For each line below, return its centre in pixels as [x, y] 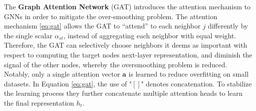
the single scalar [28, 35]
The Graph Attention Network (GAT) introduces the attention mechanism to [127, 6]
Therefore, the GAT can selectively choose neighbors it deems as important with [126, 45]
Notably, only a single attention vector [62, 74]
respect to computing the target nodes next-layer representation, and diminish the [128, 54]
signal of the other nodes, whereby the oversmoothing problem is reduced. [116, 64]
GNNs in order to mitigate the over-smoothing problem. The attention [111, 16]
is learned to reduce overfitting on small [188, 74]
